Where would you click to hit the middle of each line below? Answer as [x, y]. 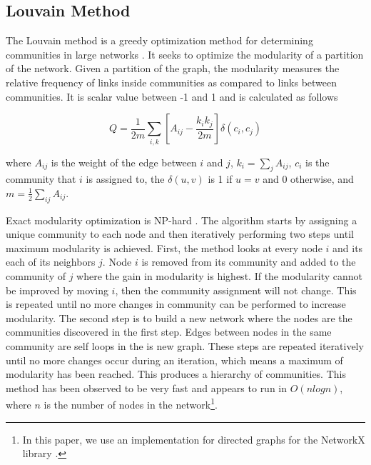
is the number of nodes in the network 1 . [131, 404]
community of [36, 276]
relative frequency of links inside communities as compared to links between [172, 82]
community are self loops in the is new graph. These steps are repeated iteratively [185, 346]
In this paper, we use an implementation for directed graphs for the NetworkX [194, 439]
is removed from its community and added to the [249, 262]
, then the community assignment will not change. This [236, 290]
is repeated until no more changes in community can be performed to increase [176, 304]
